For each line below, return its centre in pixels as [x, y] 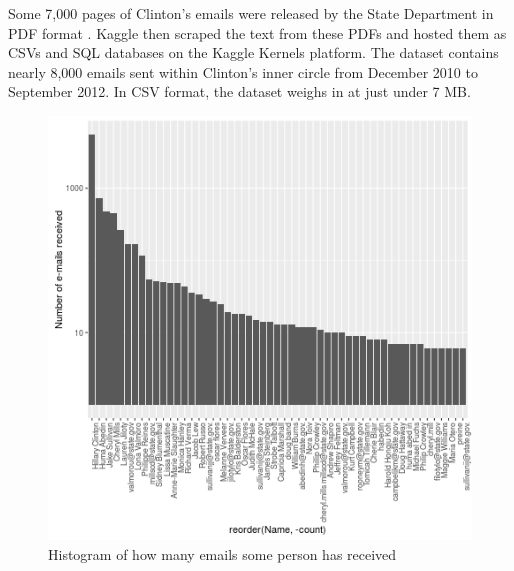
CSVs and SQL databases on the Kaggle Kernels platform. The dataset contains [253, 52]
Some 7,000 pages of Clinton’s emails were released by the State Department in [251, 13]
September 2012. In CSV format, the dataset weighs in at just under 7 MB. [239, 91]
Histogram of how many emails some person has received [222, 553]
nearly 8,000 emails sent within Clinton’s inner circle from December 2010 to [243, 71]
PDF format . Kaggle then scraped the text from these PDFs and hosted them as [257, 32]
